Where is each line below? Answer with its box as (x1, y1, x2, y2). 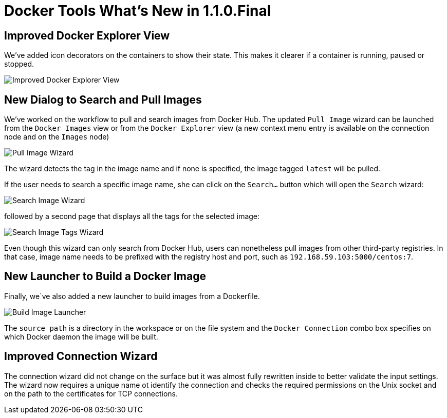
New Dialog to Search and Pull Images (4, 93, 202, 106)
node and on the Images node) (4, 132, 109, 142)
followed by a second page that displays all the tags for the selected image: (4, 212, 260, 221)
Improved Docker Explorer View (4, 29, 170, 42)
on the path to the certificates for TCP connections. (4, 389, 178, 398)
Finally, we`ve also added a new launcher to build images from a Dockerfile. (4, 291, 260, 301)
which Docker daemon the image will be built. (4, 332, 158, 341)
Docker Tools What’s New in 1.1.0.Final (4, 2, 271, 19)
